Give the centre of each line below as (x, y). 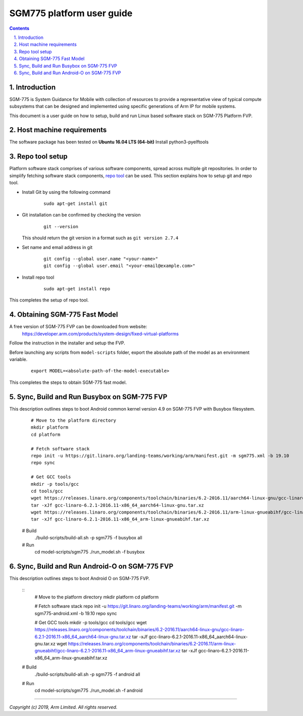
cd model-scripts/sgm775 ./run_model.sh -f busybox (90, 552)
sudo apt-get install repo (77, 289)
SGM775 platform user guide (71, 13)
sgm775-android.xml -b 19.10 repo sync (76, 613)
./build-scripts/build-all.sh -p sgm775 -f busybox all (88, 538)
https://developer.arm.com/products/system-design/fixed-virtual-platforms (100, 334)
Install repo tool (38, 277)
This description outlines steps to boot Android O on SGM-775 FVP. (80, 578)
